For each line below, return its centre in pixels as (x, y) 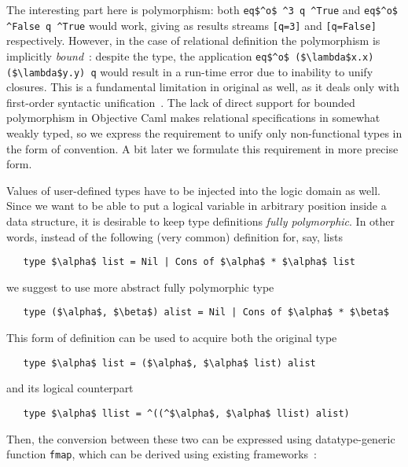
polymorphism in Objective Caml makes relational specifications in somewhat (193, 118)
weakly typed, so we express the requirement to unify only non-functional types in (204, 133)
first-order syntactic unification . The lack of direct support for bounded (181, 102)
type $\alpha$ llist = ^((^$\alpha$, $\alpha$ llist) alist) (186, 413)
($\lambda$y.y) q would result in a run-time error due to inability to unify (190, 71)
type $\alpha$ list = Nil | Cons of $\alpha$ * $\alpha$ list (189, 262)
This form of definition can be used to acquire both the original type (172, 338)
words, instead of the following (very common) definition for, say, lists (175, 236)
